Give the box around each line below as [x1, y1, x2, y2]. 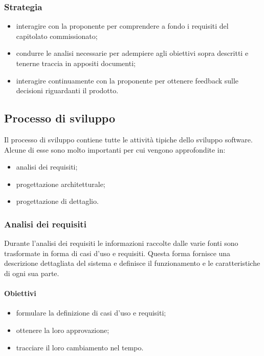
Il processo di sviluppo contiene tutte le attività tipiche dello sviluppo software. [4, 134, 253, 144]
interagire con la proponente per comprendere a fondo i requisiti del [16, 20, 229, 31]
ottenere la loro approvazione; [16, 324, 109, 335]
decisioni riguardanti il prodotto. [16, 85, 119, 96]
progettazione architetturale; [16, 178, 105, 189]
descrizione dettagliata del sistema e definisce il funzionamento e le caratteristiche [4, 258, 260, 268]
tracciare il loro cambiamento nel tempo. [16, 342, 144, 352]
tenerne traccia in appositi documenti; [16, 58, 136, 68]
